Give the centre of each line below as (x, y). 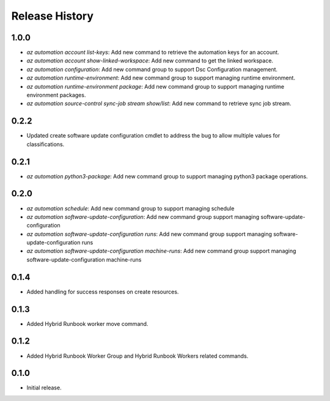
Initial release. (44, 388)
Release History (53, 16)
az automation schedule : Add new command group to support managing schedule (130, 208)
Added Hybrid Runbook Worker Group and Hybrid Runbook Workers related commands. (137, 356)
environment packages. (56, 95)
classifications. (46, 144)
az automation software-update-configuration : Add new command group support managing (143, 216)
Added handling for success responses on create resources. (103, 292)
